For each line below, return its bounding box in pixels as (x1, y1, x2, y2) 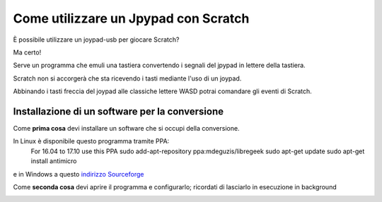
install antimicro (30, 157, 77, 165)
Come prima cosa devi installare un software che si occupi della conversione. (13, 124, 240, 133)
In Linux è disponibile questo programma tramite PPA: (13, 137, 170, 145)
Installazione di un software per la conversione (13, 105, 224, 117)
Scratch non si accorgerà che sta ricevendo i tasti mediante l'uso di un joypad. (13, 74, 242, 83)
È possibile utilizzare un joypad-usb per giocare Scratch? (13, 35, 180, 44)
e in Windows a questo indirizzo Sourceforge (13, 170, 144, 178)
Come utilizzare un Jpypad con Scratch (13, 11, 250, 26)
